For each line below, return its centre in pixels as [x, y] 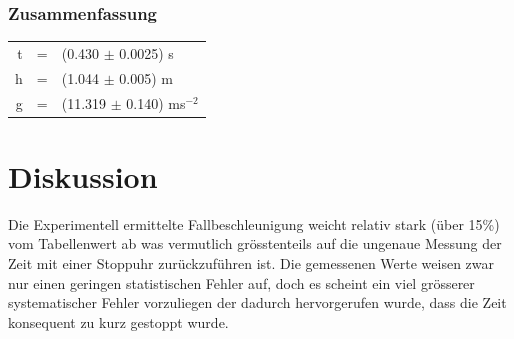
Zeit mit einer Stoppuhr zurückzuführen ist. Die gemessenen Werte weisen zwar [251, 263]
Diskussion [83, 175]
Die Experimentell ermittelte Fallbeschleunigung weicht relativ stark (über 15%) [254, 223]
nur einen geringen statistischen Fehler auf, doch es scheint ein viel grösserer [241, 282]
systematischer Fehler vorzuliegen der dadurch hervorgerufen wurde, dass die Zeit [257, 302]
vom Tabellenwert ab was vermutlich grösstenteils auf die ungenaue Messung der [255, 243]
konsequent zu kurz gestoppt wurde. [118, 321]
